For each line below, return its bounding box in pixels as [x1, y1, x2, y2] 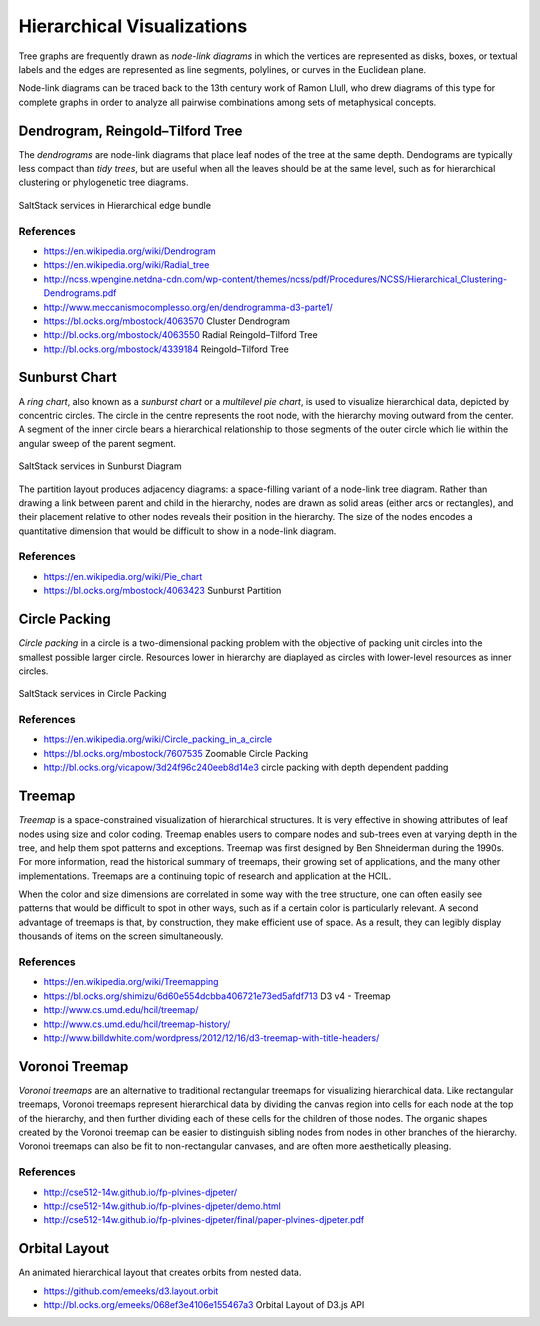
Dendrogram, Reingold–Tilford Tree [18, 122, 243, 139]
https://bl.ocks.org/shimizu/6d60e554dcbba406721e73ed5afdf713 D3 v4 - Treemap [43, 990, 391, 1002]
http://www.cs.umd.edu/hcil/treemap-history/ [43, 1018, 231, 1030]
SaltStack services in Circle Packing [18, 688, 167, 700]
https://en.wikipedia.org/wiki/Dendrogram [43, 245, 217, 257]
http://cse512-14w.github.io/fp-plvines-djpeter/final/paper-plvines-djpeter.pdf [43, 1214, 365, 1226]
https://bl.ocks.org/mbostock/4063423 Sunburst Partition [43, 585, 282, 597]
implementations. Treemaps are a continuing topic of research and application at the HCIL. [18, 870, 392, 882]
